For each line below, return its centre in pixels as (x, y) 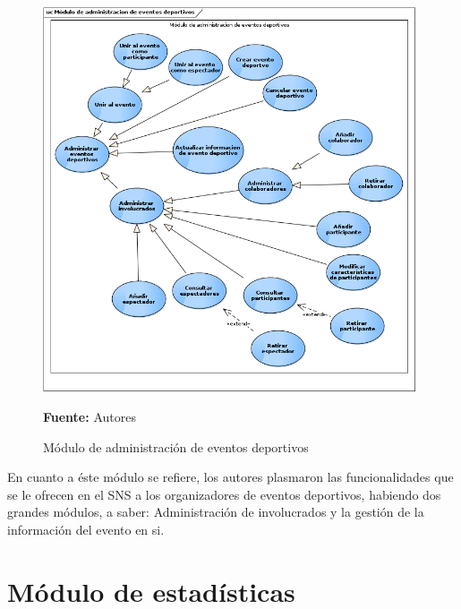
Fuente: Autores (90, 417)
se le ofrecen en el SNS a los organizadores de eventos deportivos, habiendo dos (224, 494)
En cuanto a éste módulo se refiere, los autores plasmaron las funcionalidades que (230, 477)
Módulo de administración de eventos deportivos (176, 446)
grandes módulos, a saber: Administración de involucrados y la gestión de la (216, 512)
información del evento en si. (86, 529)
